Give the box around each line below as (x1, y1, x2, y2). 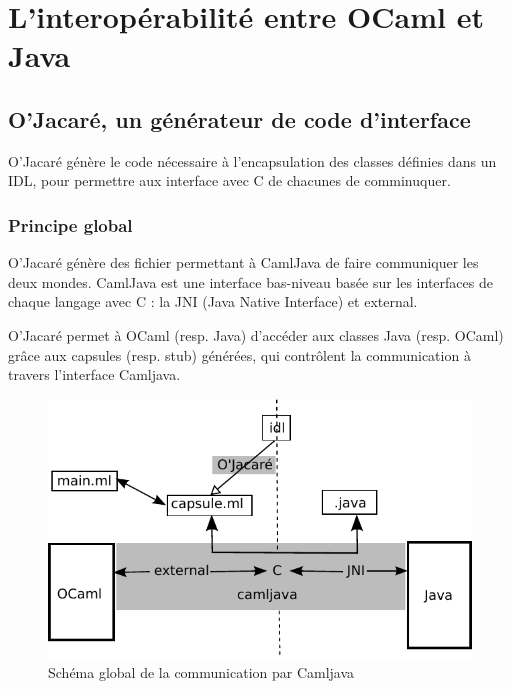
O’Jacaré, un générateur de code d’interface (8, 103, 471, 134)
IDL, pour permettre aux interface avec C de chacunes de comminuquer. (8, 170, 451, 191)
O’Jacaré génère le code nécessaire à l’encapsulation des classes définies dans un (8, 150, 497, 171)
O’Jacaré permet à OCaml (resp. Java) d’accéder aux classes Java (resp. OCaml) (8, 324, 504, 345)
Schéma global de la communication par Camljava (48, 661, 355, 682)
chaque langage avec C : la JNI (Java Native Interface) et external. (8, 291, 418, 312)
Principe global (8, 212, 133, 237)
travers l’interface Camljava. (8, 364, 181, 385)
